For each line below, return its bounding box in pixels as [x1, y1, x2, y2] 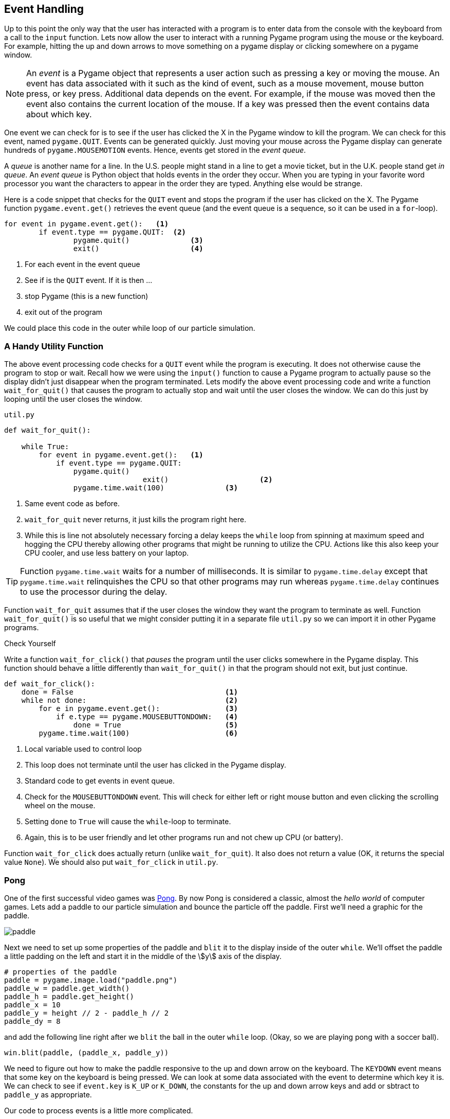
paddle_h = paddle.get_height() [4, 992, 134, 1001]
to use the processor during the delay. [20, 587, 167, 597]
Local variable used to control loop [25, 744, 142, 754]
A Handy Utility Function [4, 341, 104, 351]
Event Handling [4, 3, 84, 15]
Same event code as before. [25, 499, 120, 508]
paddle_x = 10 [4, 1000, 61, 1009]
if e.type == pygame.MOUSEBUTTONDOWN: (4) [56, 713, 238, 721]
